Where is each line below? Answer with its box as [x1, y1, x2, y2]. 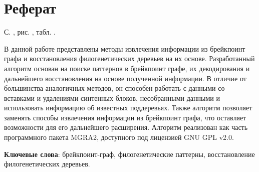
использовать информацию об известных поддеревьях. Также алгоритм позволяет [4, 102, 252, 113]
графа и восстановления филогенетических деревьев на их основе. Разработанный [4, 53, 255, 64]
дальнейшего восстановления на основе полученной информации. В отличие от [4, 73, 246, 83]
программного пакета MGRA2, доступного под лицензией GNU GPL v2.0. [4, 132, 234, 142]
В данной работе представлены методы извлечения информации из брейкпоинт [4, 43, 245, 54]
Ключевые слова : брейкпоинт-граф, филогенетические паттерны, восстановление [4, 148, 255, 159]
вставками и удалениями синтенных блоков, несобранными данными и [4, 92, 220, 103]
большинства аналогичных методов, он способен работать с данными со [4, 83, 225, 93]
